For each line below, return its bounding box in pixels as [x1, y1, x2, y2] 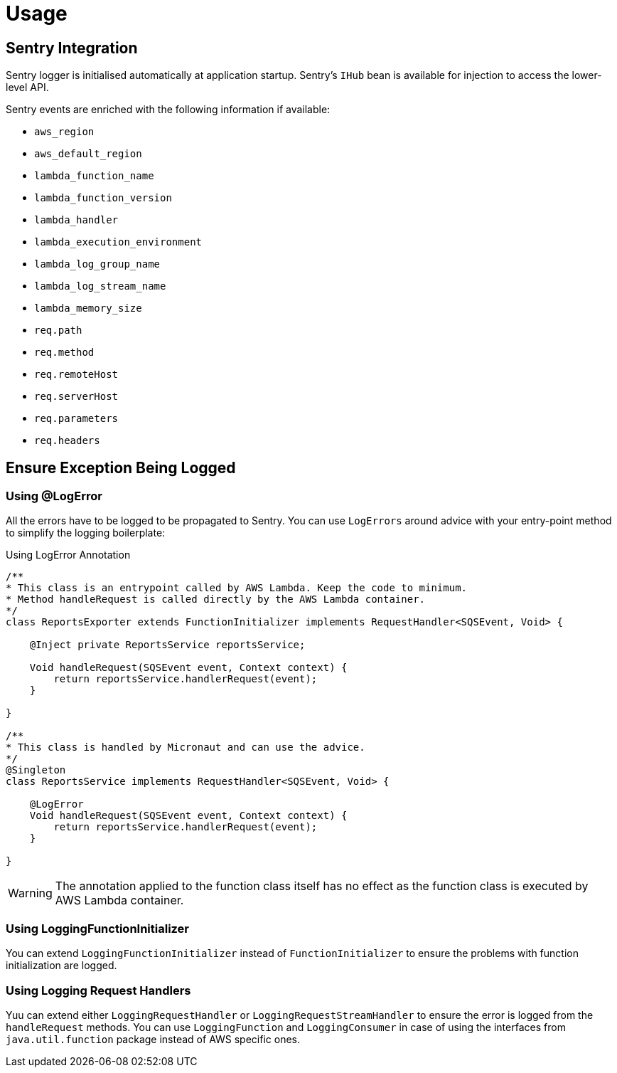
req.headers [34, 435, 100, 447]
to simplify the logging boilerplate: [6, 527, 166, 539]
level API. [6, 81, 49, 94]
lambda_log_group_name [34, 258, 161, 270]
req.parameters [34, 413, 119, 425]
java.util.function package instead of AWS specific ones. [6, 1032, 300, 1045]
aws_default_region [34, 148, 142, 160]
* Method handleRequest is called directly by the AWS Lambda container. [6, 593, 426, 606]
